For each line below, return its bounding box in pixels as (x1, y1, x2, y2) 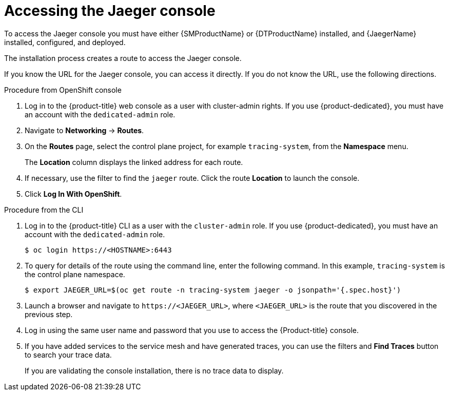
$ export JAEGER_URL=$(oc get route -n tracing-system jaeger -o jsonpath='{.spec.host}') (25, 285, 401, 294)
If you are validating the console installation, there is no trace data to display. (25, 366, 284, 375)
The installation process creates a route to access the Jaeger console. (4, 53, 242, 63)
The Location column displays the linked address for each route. (25, 157, 243, 167)
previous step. (25, 309, 73, 319)
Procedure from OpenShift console (4, 85, 122, 94)
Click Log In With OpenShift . (25, 189, 122, 198)
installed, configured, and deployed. (4, 37, 126, 47)
